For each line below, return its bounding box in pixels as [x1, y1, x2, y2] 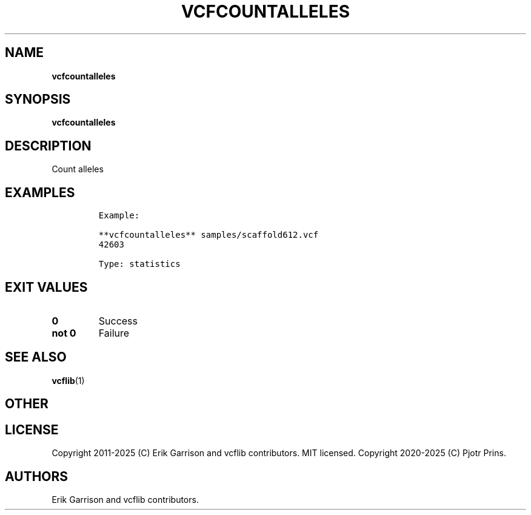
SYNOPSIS [5, 92, 71, 107]
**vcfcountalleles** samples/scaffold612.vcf [98, 230, 319, 240]
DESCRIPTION [5, 138, 92, 153]
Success [98, 314, 138, 327]
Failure [98, 326, 130, 339]
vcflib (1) [52, 375, 85, 386]
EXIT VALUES [5, 279, 88, 295]
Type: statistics [98, 259, 181, 269]
